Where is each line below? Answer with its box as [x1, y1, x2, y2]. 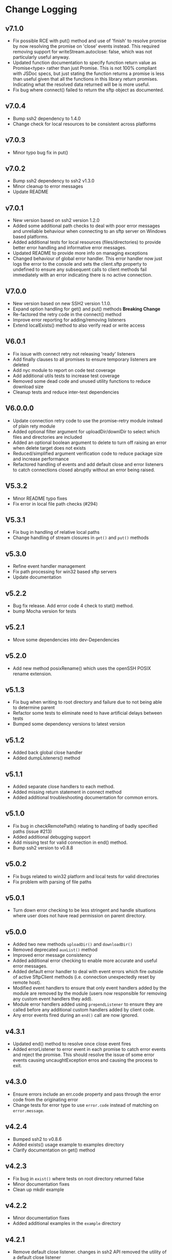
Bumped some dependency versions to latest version [12, 721, 125, 727]
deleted [12, 361, 29, 368]
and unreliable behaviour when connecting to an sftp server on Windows [12, 228, 166, 234]
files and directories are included [12, 434, 82, 440]
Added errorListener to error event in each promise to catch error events [12, 1046, 166, 1052]
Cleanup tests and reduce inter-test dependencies [12, 389, 119, 395]
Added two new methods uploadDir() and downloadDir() [12, 941, 133, 948]
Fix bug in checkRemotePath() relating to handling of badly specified [12, 823, 158, 829]
